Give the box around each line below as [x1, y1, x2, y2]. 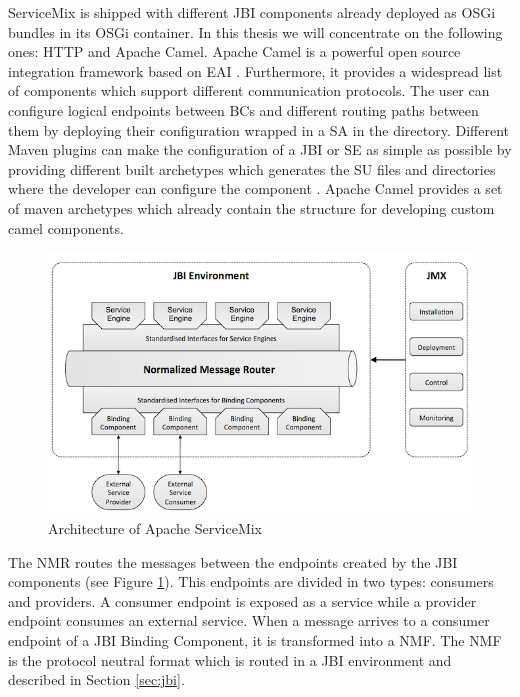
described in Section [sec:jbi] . [8, 669, 185, 690]
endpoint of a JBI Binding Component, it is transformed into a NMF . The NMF [8, 629, 502, 650]
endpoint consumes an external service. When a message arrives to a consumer [8, 610, 490, 631]
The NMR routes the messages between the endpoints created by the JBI [8, 551, 458, 572]
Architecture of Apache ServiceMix [48, 518, 263, 538]
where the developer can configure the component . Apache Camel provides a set [8, 178, 503, 199]
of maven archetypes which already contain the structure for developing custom [8, 197, 495, 218]
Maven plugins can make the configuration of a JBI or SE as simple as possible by [8, 139, 512, 160]
